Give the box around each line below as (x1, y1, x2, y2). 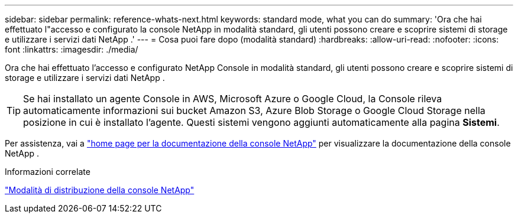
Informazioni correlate (5, 167, 90, 177)
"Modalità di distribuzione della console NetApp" (5, 185, 195, 195)
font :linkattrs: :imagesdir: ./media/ (5, 44, 138, 54)
